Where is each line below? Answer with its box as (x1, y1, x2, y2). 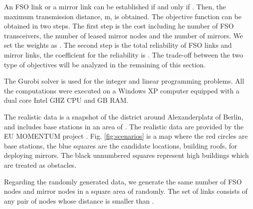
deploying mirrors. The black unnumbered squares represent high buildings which (4, 150, 249, 160)
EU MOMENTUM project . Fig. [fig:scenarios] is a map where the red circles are (4, 131, 248, 141)
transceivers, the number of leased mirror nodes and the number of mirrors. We (4, 30, 243, 40)
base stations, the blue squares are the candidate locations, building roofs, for (4, 140, 237, 150)
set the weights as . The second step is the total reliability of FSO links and (4, 40, 232, 50)
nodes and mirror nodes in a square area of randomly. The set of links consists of (4, 186, 248, 196)
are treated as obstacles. (4, 159, 77, 170)
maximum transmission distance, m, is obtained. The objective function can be (4, 11, 242, 21)
